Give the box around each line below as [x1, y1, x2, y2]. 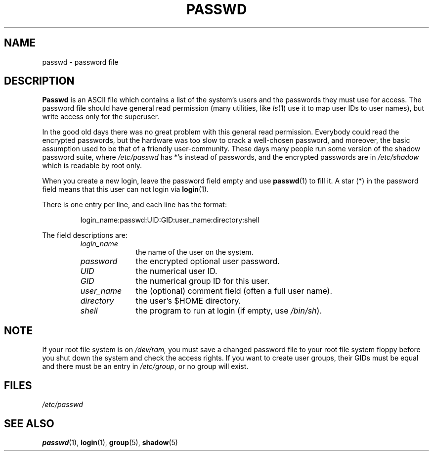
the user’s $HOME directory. [135, 296, 241, 306]
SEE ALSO [4, 417, 54, 430]
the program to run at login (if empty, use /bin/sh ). [135, 306, 322, 316]
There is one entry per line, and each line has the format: [42, 200, 227, 209]
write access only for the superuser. [42, 112, 160, 121]
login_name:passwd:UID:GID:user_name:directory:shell [80, 216, 260, 225]
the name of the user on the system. [135, 248, 254, 257]
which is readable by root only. [42, 161, 142, 170]
